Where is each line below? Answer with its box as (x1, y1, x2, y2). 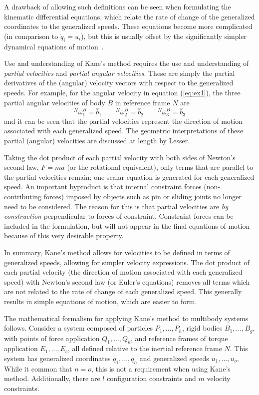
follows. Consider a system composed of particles (4, 323, 153, 333)
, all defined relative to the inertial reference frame (67, 343, 222, 354)
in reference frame (115, 97, 170, 107)
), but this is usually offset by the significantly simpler (81, 30, 247, 41)
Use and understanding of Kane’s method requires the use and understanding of (4, 58, 249, 68)
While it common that (4, 363, 72, 374)
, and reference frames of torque (131, 333, 228, 343)
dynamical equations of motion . (4, 41, 104, 51)
